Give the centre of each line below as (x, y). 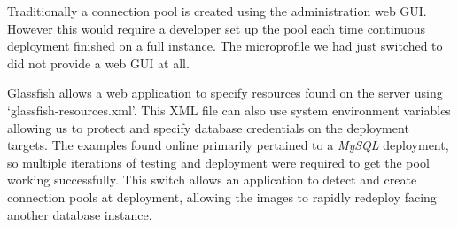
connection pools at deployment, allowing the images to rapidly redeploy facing (222, 196)
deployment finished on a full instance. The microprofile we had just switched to (225, 46)
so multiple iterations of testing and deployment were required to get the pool (218, 162)
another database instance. (80, 214)
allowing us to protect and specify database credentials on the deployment (208, 127)
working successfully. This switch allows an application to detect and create (212, 180)
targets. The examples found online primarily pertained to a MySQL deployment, (228, 145)
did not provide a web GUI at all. (98, 63)
